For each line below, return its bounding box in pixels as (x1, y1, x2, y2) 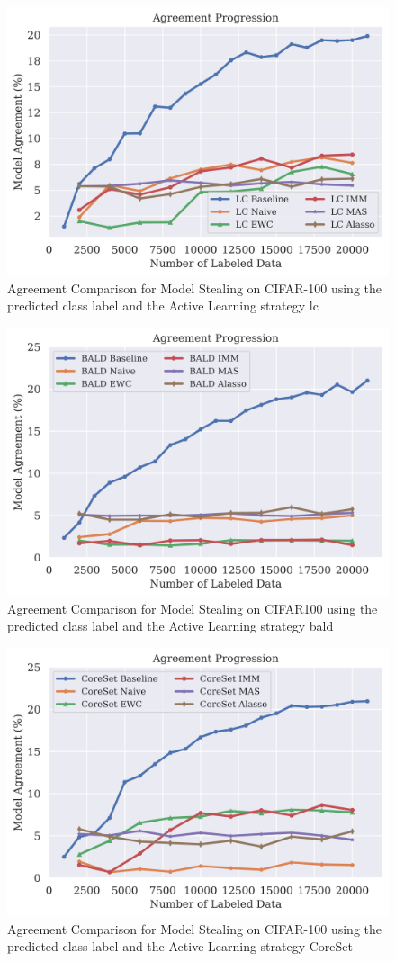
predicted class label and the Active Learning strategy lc (7, 296, 319, 315)
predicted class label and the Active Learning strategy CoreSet (7, 937, 354, 956)
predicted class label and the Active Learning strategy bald (7, 616, 334, 635)
